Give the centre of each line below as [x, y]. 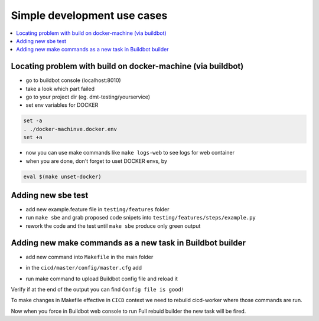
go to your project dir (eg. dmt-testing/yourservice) [88, 97]
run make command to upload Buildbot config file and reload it [102, 279]
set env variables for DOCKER [62, 105]
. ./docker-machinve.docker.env [70, 129]
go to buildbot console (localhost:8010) [73, 80]
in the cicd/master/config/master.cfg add [84, 268]
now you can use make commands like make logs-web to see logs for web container [130, 153]
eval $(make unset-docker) [62, 176]
